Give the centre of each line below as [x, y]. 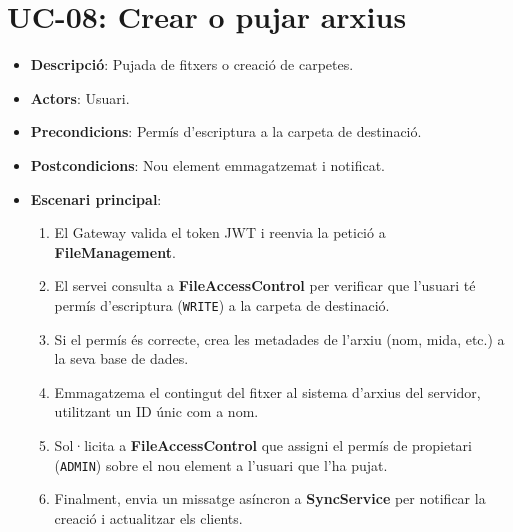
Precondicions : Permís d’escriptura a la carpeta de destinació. [226, 131]
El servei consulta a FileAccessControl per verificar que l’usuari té [265, 285]
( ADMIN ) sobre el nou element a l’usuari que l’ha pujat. [221, 464]
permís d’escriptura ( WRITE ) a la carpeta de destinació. [222, 304]
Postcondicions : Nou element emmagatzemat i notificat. [207, 164]
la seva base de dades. [121, 358]
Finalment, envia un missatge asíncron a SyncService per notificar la [270, 498]
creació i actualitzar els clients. [148, 517]
